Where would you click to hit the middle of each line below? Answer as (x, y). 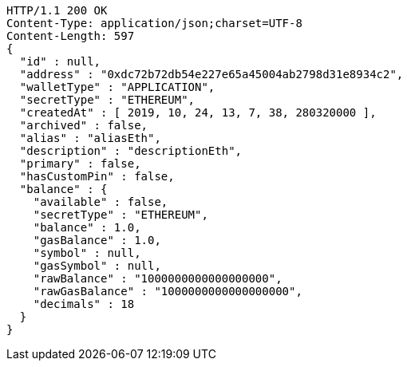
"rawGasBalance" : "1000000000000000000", (168, 291)
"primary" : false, (80, 164)
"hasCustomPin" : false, (97, 176)
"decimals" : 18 (84, 304)
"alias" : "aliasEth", (90, 138)
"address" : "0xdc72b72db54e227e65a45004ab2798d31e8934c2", (211, 74)
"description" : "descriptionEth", (131, 151)
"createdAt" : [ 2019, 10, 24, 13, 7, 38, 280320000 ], (198, 112)
